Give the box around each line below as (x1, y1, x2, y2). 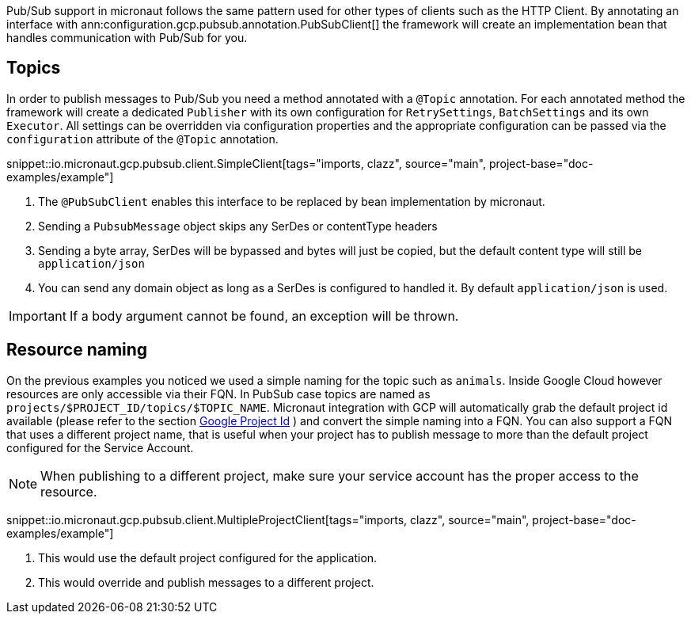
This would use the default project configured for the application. (38, 550, 378, 565)
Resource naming (6, 340, 148, 360)
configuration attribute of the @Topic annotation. (6, 131, 279, 146)
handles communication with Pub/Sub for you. (6, 31, 248, 44)
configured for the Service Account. (6, 440, 194, 455)
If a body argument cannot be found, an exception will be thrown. (69, 307, 459, 324)
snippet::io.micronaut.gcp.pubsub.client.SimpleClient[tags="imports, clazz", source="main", (6, 156, 487, 170)
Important (9, 307, 66, 324)
